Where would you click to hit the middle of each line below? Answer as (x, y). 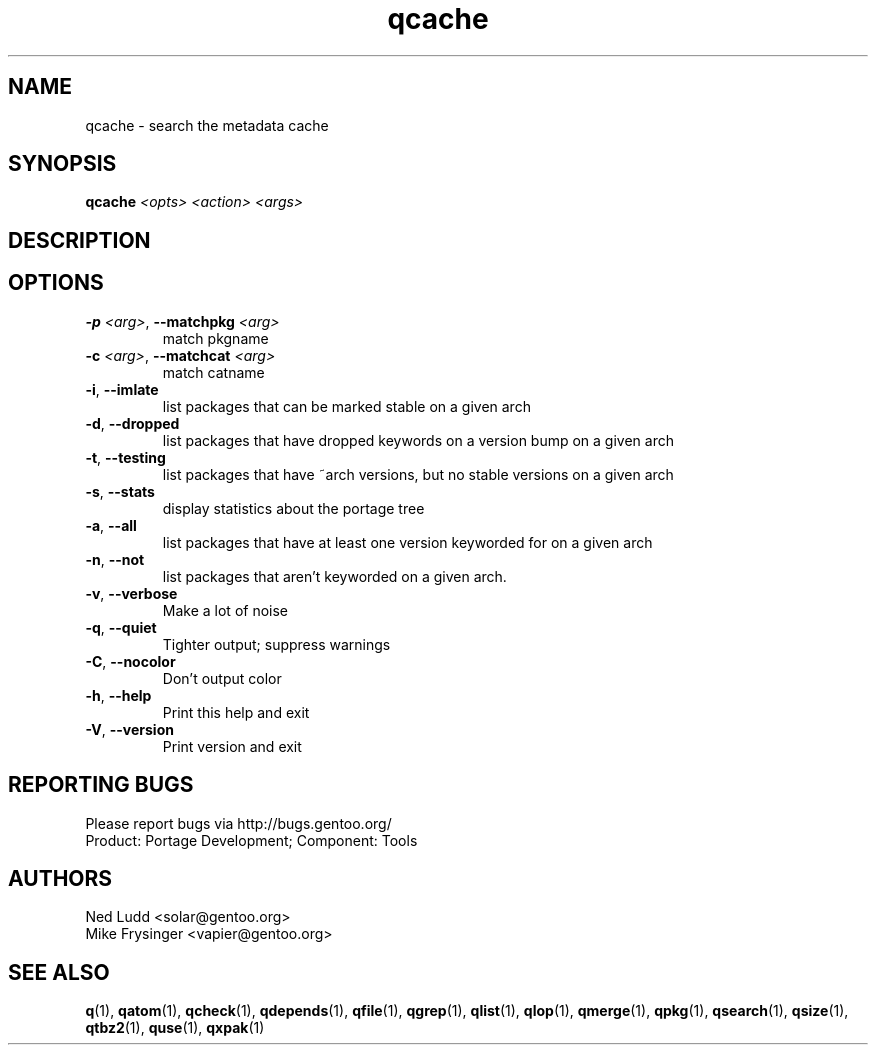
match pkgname (215, 338)
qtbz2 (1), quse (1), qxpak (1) (175, 1028)
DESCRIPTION (79, 240)
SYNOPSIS (62, 164)
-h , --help (118, 695)
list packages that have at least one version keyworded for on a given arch (407, 542)
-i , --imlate (122, 389)
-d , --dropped (132, 423)
